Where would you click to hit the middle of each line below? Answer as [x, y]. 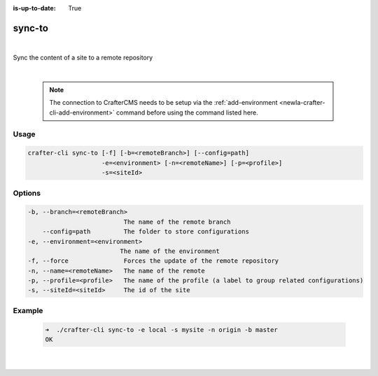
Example [28, 310]
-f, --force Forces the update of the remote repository [153, 261]
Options [27, 193]
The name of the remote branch [177, 222]
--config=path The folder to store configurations [146, 232]
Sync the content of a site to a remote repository [83, 58]
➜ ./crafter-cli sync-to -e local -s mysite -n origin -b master [161, 330]
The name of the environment [170, 251]
